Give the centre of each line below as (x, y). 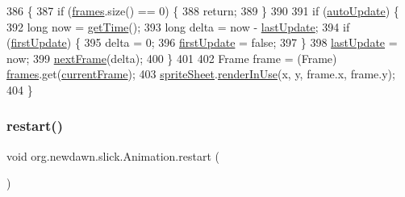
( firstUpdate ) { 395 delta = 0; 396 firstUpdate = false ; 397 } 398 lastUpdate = (202, 42)
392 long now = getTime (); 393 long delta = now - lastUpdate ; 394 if (178, 26)
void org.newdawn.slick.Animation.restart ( (113, 155)
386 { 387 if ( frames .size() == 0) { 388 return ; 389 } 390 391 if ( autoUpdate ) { (203, 10)
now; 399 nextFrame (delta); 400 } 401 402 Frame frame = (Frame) (172, 58)
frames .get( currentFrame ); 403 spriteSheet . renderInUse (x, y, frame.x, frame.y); (201, 74)
